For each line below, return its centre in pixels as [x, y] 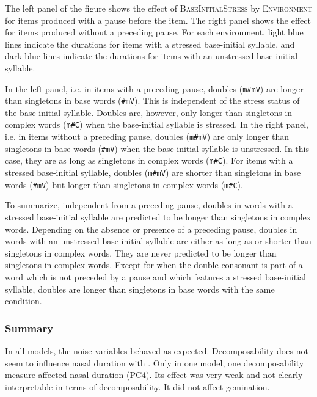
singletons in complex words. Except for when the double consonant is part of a [154, 265]
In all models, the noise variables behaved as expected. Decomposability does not [157, 350]
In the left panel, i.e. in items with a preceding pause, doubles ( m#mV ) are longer [154, 88]
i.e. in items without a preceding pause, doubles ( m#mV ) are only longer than [147, 137]
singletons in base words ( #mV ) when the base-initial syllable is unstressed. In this [157, 148]
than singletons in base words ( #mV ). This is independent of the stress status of [152, 100]
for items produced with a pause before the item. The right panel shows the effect [158, 20]
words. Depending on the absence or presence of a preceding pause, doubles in [151, 229]
